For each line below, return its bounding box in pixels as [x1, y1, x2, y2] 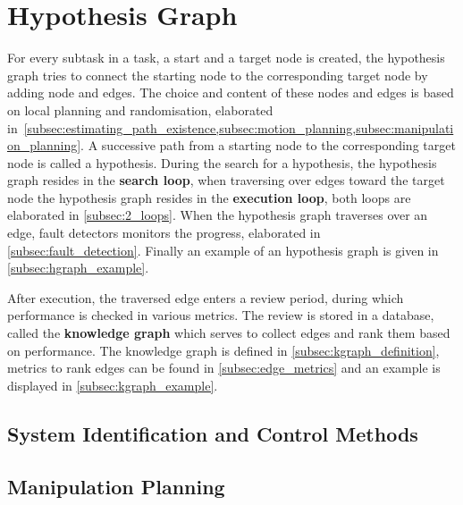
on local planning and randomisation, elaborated [7, 100, 274, 119]
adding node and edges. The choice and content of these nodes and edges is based [7, 83, 454, 102]
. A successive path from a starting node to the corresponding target [80, 136, 456, 155]
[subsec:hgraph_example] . [7, 258, 149, 277]
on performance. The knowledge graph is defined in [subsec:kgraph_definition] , [7, 341, 440, 359]
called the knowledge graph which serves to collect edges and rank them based [7, 324, 450, 342]
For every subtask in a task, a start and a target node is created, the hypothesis [7, 48, 445, 67]
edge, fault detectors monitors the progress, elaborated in [7, 223, 321, 242]
